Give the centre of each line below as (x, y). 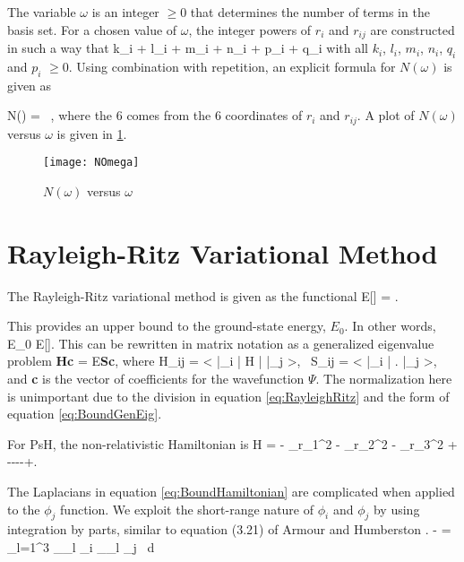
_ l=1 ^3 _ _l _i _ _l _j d (81, 546)
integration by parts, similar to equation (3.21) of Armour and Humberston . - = (229, 529)
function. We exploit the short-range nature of (187, 509)
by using (396, 509)
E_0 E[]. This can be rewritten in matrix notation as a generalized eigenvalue (221, 343)
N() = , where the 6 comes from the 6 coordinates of (155, 115)
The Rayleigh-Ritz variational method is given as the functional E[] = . (203, 295)
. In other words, (390, 326)
